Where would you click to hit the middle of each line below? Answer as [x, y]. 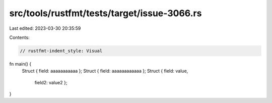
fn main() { [20, 64]
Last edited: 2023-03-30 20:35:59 [45, 28]
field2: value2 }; [51, 82]
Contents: [19, 37]
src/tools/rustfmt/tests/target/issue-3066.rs [106, 13]
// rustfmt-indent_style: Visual [61, 51]
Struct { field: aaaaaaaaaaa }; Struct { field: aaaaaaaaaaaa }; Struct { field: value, [105, 71]
